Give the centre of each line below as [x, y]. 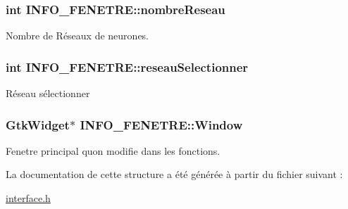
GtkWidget [38, 124]
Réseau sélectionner [48, 93]
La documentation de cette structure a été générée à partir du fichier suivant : [174, 174]
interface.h [28, 198]
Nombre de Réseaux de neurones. [77, 36]
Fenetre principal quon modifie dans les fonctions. [113, 150]
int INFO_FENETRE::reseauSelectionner [127, 66]
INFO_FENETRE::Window [161, 124]
